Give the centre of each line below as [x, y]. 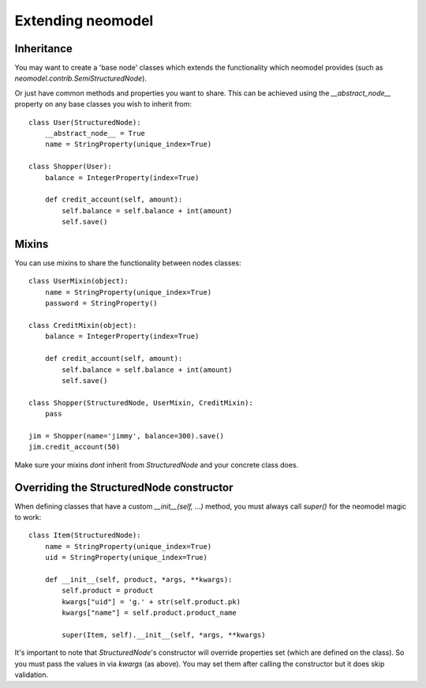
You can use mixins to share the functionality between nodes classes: [128, 263]
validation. [32, 675]
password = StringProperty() [101, 303]
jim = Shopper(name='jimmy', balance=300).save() [127, 436]
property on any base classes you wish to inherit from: [103, 104]
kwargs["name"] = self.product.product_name [149, 613]
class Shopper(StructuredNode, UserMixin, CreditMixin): [141, 402]
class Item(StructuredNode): [85, 536]
